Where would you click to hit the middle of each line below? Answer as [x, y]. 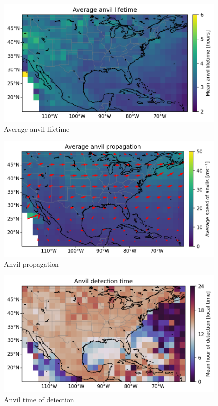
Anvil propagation [31, 263]
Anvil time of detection [39, 399]
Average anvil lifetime [37, 129]
